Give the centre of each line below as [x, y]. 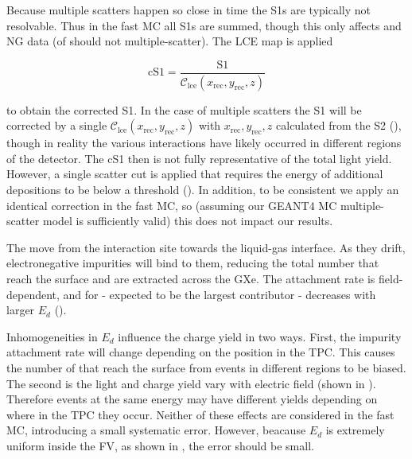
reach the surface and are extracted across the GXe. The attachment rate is [191, 279]
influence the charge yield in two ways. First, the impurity [260, 336]
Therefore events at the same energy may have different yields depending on [192, 399]
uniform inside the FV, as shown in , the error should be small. [160, 445]
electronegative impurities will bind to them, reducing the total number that [193, 263]
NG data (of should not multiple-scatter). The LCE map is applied [170, 41]
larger [21, 310]
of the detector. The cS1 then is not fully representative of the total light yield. [199, 158]
